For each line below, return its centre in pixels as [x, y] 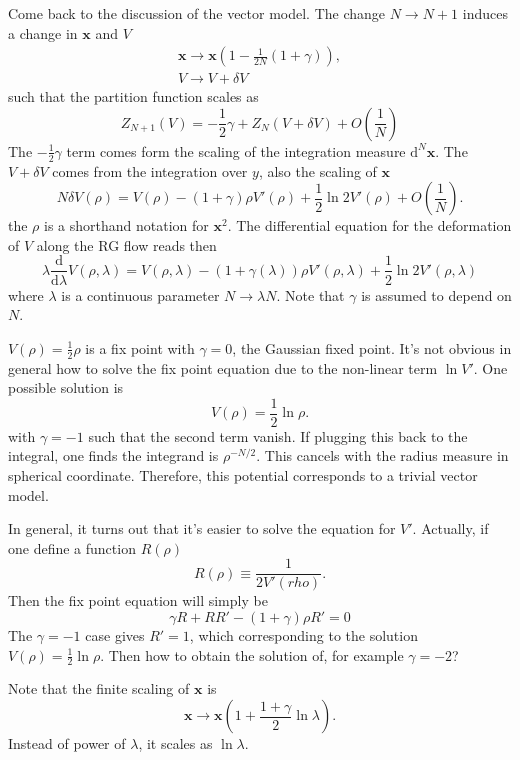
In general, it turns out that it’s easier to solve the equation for [202, 528]
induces [485, 13]
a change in [43, 32]
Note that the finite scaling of [99, 688]
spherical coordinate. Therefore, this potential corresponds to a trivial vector [243, 474]
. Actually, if [450, 528]
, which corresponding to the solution [303, 635]
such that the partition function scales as [133, 96]
